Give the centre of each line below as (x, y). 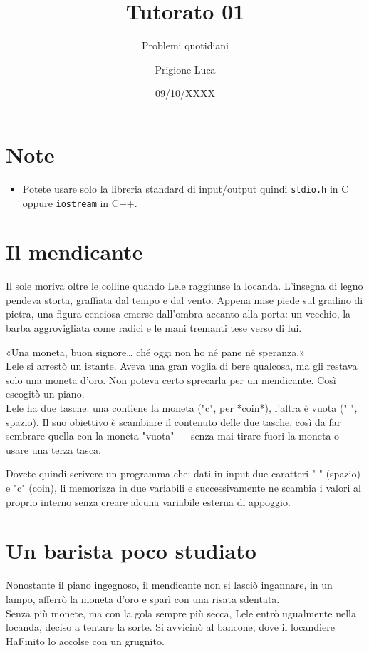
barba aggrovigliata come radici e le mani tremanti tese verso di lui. (154, 328)
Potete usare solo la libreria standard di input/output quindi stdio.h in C (186, 188)
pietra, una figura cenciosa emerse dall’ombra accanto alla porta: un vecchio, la (178, 314)
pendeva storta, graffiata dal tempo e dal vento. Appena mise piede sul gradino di (184, 299)
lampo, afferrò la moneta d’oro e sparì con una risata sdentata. (143, 598)
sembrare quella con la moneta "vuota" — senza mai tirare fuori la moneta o (173, 436)
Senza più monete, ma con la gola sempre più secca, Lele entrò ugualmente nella (181, 613)
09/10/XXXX (185, 93)
